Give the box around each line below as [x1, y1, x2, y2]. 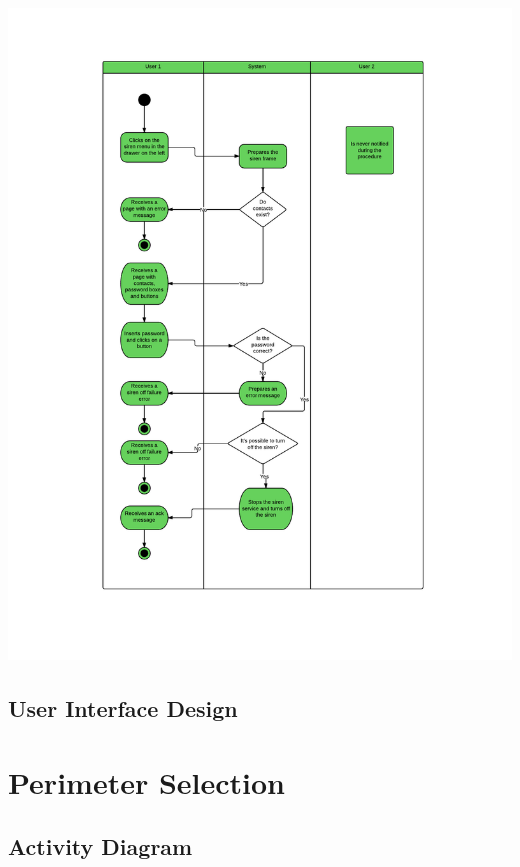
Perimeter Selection [8, 762, 286, 803]
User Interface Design [8, 693, 238, 724]
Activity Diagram [8, 830, 193, 861]
